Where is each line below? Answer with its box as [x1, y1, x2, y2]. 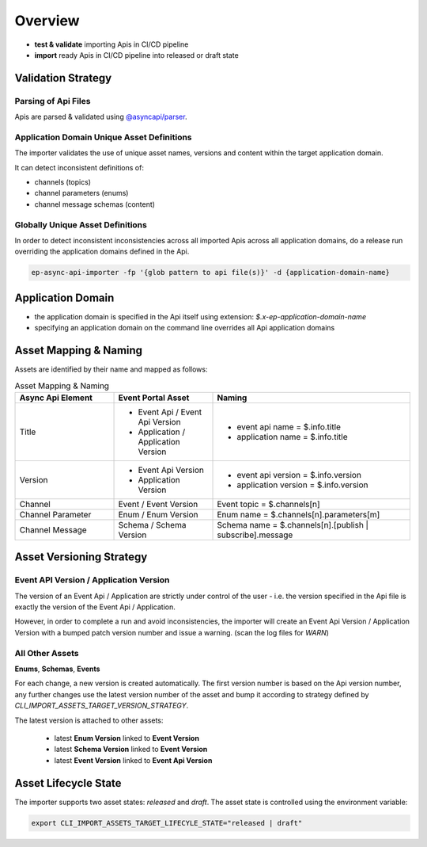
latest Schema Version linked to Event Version [54, 745, 208, 754]
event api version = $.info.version [236, 469, 361, 480]
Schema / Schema [118, 519, 187, 530]
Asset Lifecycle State [14, 776, 122, 790]
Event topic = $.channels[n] [217, 498, 320, 509]
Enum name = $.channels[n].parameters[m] [217, 509, 380, 520]
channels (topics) [34, 177, 91, 187]
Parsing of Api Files [14, 95, 91, 106]
